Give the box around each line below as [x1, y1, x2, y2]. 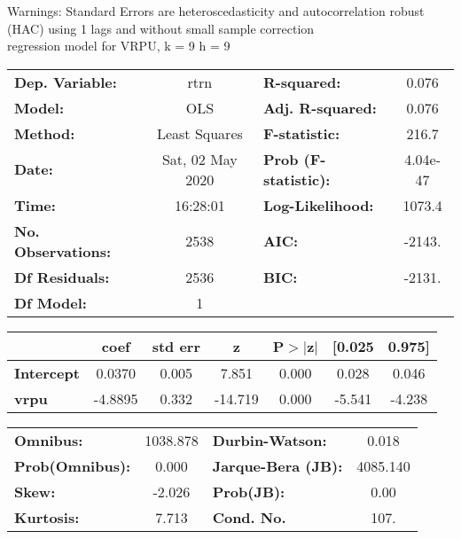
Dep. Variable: [14, 71, 117, 92]
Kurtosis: [14, 506, 80, 527]
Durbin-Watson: [212, 429, 327, 450]
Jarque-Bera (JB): [212, 455, 343, 476]
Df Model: [14, 292, 87, 313]
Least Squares [156, 122, 243, 144]
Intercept [14, 362, 80, 383]
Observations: [14, 240, 112, 262]
